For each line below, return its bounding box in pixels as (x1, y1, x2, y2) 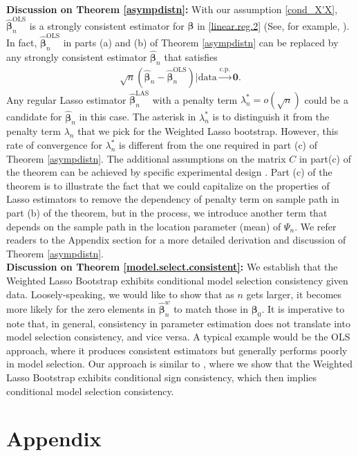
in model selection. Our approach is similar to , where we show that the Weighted (6, 356, 352, 371)
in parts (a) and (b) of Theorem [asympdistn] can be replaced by (63, 35, 339, 49)
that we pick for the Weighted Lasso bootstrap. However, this (77, 124, 339, 138)
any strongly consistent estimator (6, 49, 147, 64)
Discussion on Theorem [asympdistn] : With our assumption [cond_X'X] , (6, 2, 338, 16)
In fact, (6, 35, 37, 49)
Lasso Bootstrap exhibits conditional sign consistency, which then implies (6, 370, 317, 385)
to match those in (173, 301, 248, 316)
